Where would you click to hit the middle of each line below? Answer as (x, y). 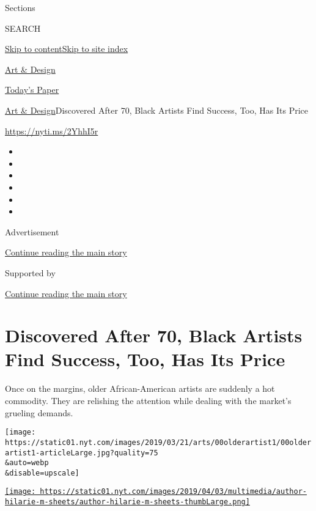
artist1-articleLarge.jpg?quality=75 (82, 453)
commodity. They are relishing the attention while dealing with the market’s (148, 400)
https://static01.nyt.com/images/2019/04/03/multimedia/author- (173, 492)
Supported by (30, 272)
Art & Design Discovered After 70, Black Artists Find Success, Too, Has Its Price (157, 110)
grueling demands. (39, 412)
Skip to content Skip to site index (67, 49)
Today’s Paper (32, 90)
